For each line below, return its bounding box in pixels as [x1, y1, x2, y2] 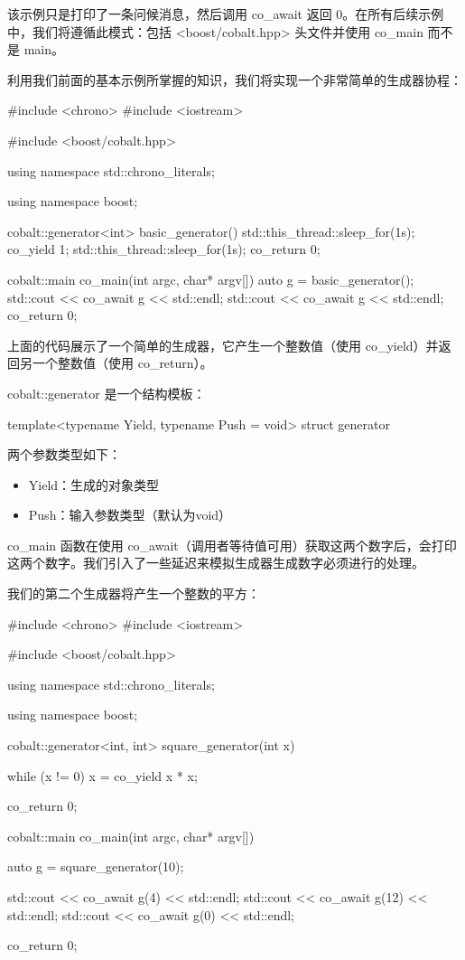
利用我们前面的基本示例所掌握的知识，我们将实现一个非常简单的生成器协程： [7, 70, 462, 89]
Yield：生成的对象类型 [28, 475, 160, 494]
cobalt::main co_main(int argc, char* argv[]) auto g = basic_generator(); [7, 269, 414, 288]
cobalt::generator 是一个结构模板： [7, 383, 206, 402]
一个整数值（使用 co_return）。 [32, 353, 213, 372]
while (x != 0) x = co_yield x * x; [7, 766, 198, 785]
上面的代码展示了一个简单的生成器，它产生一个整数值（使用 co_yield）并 [7, 335, 439, 354]
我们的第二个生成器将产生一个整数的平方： [7, 584, 260, 603]
